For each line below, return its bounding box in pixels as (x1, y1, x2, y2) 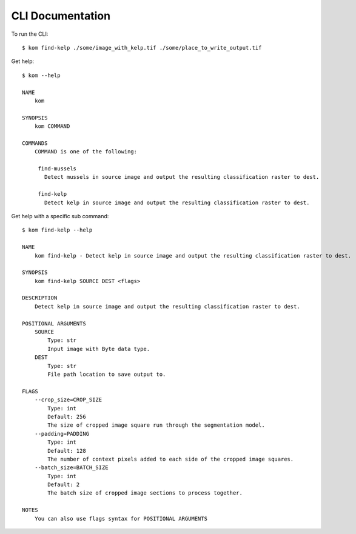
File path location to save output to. (47, 371, 166, 378)
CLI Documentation (11, 9, 111, 22)
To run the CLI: (11, 30, 49, 38)
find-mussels (38, 165, 77, 172)
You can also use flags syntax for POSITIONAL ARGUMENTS (34, 515, 207, 522)
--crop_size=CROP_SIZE (34, 396, 102, 403)
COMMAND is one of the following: (34, 149, 138, 155)
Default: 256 (47, 413, 86, 420)
